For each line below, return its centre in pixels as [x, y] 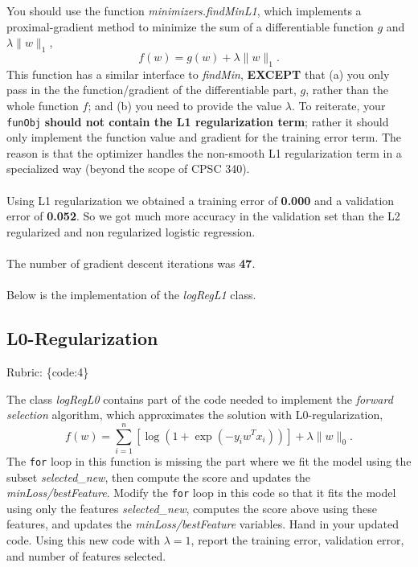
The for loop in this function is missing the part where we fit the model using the [209, 460]
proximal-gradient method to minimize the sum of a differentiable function [190, 26]
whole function [43, 105]
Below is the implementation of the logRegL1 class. [131, 295]
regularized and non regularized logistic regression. [131, 231]
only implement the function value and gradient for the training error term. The [204, 137]
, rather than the [347, 90]
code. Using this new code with [84, 539]
